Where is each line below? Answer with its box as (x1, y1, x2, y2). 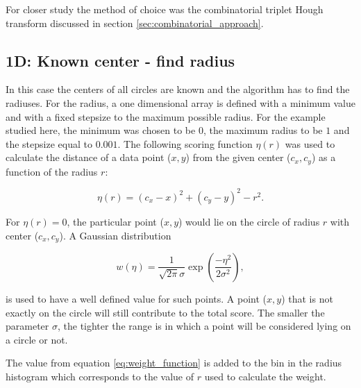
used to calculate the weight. (204, 369, 326, 383)
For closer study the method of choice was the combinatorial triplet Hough (6, 2, 324, 16)
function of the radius (6, 164, 98, 178)
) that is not (281, 291, 333, 305)
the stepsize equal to (6, 136, 92, 151)
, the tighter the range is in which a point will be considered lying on (57, 319, 351, 333)
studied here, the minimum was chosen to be (6, 123, 196, 137)
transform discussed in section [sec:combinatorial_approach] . (6, 15, 264, 30)
